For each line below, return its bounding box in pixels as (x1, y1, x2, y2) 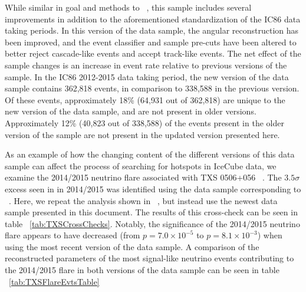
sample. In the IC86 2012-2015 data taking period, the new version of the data (5, 70, 289, 83)
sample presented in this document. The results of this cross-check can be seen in (5, 206, 298, 218)
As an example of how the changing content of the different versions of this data (5, 148, 295, 160)
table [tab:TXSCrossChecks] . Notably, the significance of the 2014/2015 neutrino (5, 217, 300, 229)
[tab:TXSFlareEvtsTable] (9, 275, 100, 287)
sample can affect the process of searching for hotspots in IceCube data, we (5, 159, 277, 172)
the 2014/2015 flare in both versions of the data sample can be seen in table (5, 264, 279, 276)
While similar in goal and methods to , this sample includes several (5, 1, 252, 13)
